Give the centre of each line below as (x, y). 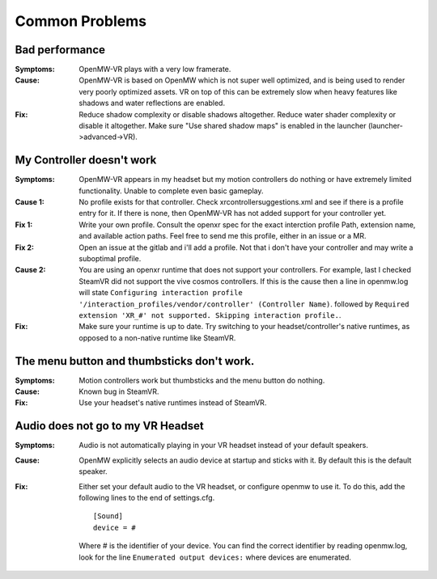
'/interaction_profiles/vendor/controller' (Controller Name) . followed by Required (244, 304)
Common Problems (81, 21)
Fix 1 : (24, 224)
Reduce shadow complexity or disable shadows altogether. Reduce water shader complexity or (238, 114)
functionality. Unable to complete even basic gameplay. (171, 191)
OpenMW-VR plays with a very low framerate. (155, 70)
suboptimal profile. (110, 259)
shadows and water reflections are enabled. (152, 103)
